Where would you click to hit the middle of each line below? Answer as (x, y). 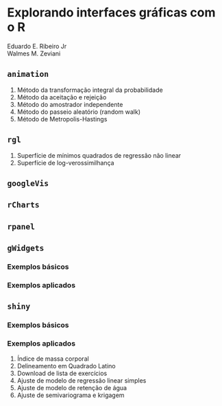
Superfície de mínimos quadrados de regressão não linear (99, 155)
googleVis (28, 183)
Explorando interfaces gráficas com (111, 13)
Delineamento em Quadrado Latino (66, 366)
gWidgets (26, 248)
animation (28, 74)
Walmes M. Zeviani (34, 53)
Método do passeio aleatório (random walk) (79, 112)
